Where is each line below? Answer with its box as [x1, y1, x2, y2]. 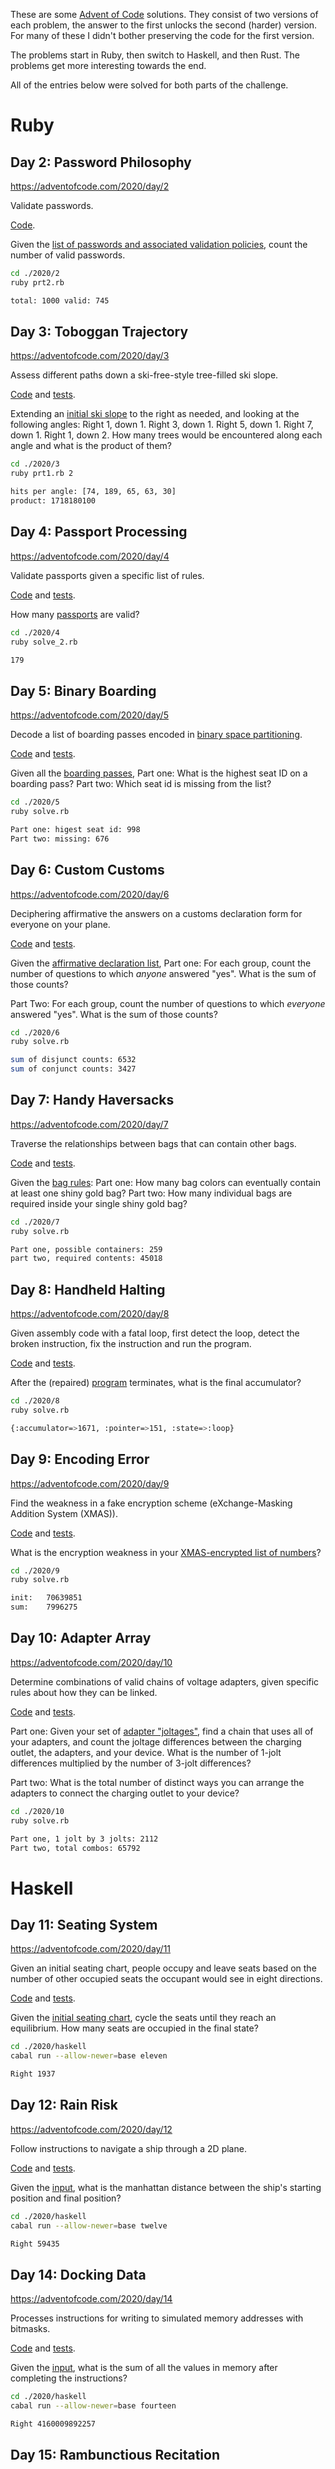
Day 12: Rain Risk [10, 2097, 118, 2114]
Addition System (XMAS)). [10, 1507, 119, 1519]
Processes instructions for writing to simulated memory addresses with [10, 2312, 304, 2324]
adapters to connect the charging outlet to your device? [10, 1787, 240, 1799]
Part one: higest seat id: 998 [10, 824, 141, 834]
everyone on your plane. [10, 918, 111, 930]
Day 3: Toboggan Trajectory [10, 324, 189, 341]
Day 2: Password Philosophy [10, 154, 192, 171]
